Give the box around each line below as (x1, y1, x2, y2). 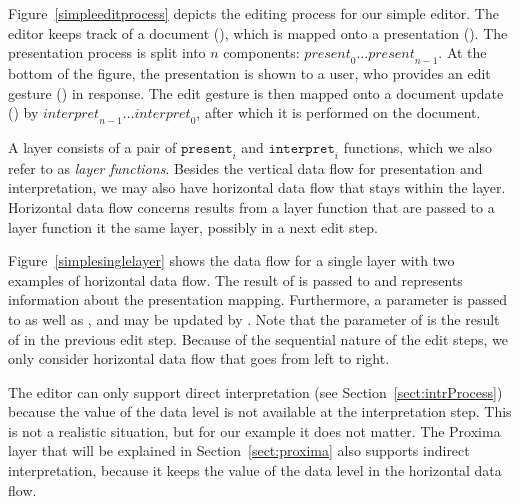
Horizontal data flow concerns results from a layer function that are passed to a (8, 196, 495, 217)
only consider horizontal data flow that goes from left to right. (8, 348, 390, 369)
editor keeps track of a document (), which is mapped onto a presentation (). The (8, 22, 508, 43)
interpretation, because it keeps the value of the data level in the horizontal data (8, 460, 502, 481)
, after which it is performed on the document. (196, 102, 481, 123)
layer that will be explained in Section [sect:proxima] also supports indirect (8, 440, 470, 461)
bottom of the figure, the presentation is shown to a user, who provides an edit (8, 62, 491, 83)
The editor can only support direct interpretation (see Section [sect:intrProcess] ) (8, 381, 503, 402)
